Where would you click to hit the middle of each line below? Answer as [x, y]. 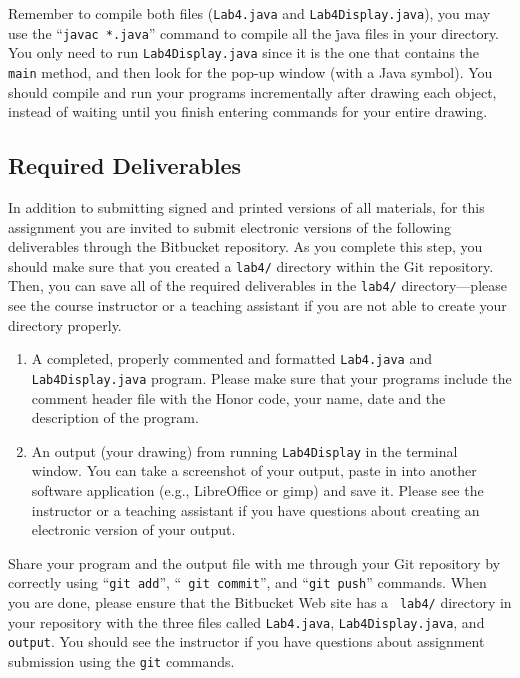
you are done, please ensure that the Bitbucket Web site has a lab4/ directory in [260, 602]
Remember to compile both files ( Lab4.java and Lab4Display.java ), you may [249, 13]
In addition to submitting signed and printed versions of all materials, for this [246, 207]
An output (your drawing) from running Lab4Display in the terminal [244, 450]
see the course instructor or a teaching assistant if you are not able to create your [257, 305]
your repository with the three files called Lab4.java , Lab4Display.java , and [246, 621]
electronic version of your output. [133, 529]
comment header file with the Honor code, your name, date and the [238, 397]
